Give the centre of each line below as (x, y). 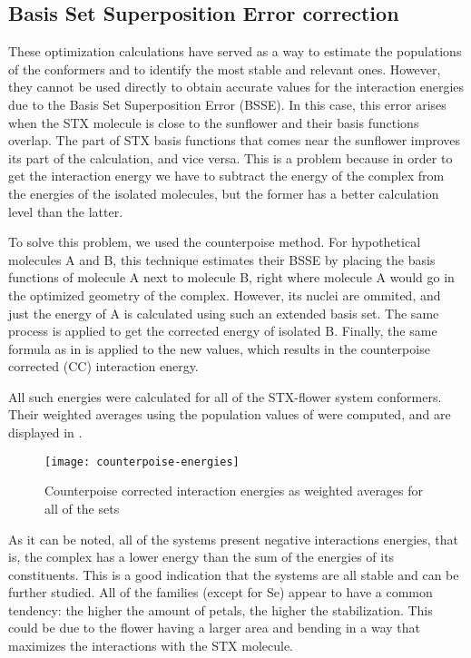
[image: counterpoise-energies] (142, 462)
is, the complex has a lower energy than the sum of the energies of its (201, 557)
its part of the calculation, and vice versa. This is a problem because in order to (231, 157)
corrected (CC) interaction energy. (103, 366)
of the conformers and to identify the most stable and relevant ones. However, (225, 69)
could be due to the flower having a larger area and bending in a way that (215, 628)
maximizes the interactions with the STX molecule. (151, 646)
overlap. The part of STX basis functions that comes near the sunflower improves (235, 140)
